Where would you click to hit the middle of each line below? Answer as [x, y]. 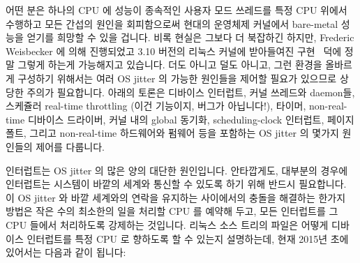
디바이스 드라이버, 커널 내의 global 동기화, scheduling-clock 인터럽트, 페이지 [191, 119]
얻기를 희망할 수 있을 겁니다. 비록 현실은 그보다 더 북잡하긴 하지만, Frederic [190, 37]
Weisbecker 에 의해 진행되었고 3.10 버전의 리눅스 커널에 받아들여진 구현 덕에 [174, 51]
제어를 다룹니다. [70, 146]
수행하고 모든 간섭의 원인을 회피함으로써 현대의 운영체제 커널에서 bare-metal [172, 23]
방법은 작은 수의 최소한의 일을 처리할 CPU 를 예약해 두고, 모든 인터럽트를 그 [172, 211]
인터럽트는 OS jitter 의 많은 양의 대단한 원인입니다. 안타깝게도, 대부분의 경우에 [177, 170]
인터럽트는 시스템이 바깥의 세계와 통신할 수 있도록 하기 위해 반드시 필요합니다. [176, 184]
